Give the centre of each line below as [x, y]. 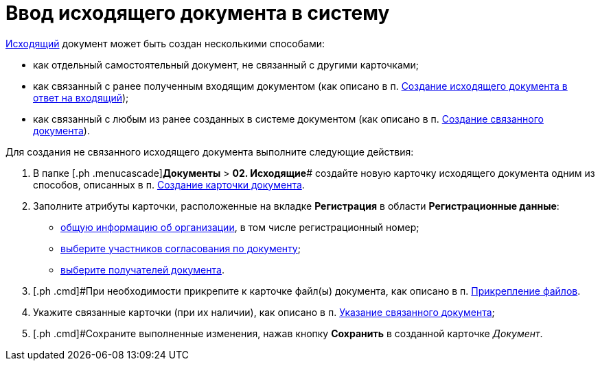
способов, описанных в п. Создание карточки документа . [169, 184]
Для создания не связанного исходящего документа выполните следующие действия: [210, 151]
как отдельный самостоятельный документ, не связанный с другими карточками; [226, 64]
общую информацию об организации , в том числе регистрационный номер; [240, 227]
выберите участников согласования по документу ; [181, 248]
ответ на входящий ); [81, 97]
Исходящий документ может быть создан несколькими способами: [165, 43]
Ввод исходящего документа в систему [198, 13]
